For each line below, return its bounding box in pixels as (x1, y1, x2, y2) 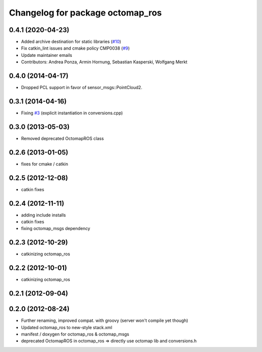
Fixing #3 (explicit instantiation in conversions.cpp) (21, 110, 123, 116)
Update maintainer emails (21, 52, 72, 58)
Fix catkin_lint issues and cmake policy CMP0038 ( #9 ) (21, 45, 130, 51)
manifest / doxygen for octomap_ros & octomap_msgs (21, 331, 130, 337)
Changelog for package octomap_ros (9, 7, 162, 18)
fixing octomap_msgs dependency (21, 226, 91, 231)
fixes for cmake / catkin (21, 161, 68, 167)
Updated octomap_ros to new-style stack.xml (21, 324, 113, 330)
